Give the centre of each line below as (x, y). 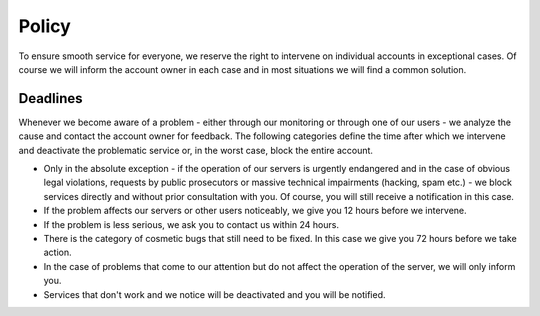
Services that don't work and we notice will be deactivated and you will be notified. (214, 294)
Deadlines (51, 98)
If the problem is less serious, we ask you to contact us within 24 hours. (191, 224)
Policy (45, 26)
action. (57, 252)
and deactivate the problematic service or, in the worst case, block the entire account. (196, 150)
